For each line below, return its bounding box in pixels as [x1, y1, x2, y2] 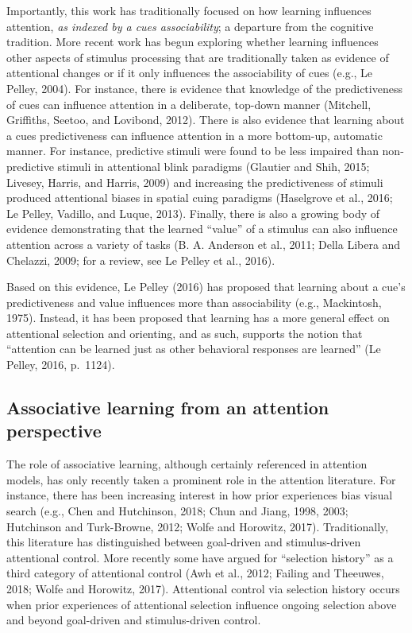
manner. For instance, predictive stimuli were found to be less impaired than [6, 142, 379, 159]
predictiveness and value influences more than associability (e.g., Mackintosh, [6, 293, 382, 310]
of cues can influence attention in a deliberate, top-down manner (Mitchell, [6, 95, 372, 112]
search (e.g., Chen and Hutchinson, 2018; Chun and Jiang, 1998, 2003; [6, 503, 348, 519]
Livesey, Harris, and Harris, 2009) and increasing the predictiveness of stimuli [6, 173, 383, 190]
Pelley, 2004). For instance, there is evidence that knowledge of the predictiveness [6, 80, 402, 96]
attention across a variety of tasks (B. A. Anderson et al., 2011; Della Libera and [6, 235, 401, 252]
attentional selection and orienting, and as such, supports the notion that [6, 324, 363, 341]
